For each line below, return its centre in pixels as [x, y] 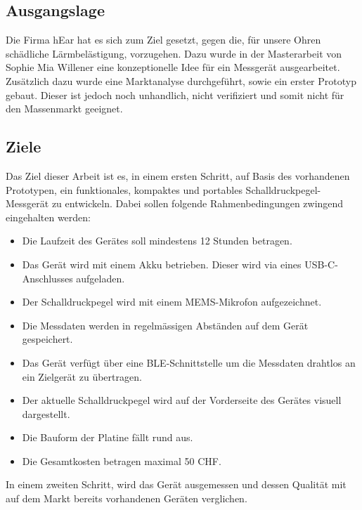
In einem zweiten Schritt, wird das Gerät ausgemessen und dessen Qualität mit [176, 484]
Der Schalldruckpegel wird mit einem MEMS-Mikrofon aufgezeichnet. [172, 302]
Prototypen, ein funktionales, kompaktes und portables [124, 189]
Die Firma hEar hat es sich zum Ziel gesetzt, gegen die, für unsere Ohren [163, 40]
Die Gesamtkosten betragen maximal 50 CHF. [122, 460]
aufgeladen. [101, 278]
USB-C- [321, 264]
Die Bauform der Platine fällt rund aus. [108, 437]
